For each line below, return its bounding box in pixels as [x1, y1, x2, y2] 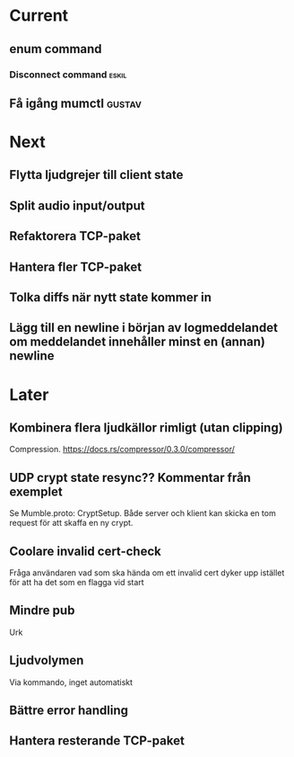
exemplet [9, 484, 63, 499]
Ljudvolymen [9, 653, 84, 668]
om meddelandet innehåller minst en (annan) [9, 334, 266, 350]
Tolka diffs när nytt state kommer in [9, 289, 212, 306]
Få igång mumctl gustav [9, 95, 142, 111]
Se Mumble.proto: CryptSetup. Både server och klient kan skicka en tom [9, 508, 276, 519]
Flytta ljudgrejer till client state [9, 167, 184, 183]
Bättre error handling [9, 703, 128, 718]
